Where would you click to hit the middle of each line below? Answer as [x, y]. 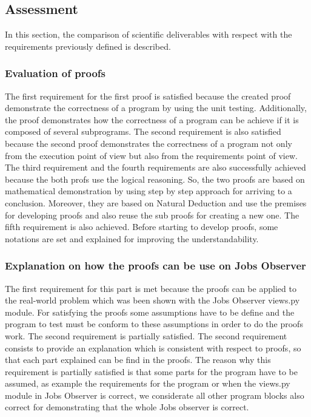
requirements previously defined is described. [88, 46]
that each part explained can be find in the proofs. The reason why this [138, 360]
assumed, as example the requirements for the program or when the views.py [148, 383]
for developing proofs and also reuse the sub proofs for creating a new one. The [152, 215]
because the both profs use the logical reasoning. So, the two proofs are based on [155, 179]
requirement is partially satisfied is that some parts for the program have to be [151, 371]
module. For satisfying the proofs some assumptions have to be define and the [150, 312]
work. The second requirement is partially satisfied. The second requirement [146, 335]
